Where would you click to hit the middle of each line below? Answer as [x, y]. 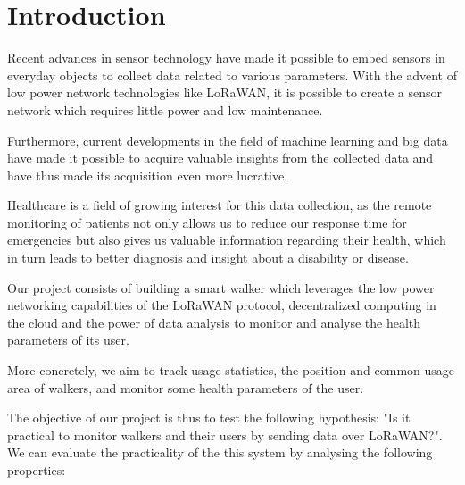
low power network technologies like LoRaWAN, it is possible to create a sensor [225, 92]
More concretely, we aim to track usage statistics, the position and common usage [231, 370]
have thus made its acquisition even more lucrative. [148, 175]
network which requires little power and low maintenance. [165, 109]
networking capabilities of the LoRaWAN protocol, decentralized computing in [222, 305]
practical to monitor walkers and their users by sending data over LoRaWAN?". [225, 435]
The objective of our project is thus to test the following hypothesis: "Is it [209, 418]
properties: [37, 470]
